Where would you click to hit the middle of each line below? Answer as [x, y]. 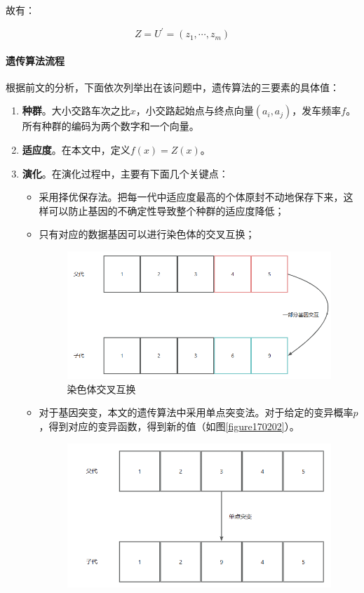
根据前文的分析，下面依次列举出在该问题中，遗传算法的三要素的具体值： [173, 87]
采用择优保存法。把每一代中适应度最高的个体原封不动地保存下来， [191, 197]
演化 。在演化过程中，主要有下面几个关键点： [125, 173]
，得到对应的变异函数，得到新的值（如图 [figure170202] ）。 [169, 426]
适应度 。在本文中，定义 [76, 150]
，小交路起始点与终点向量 [195, 111]
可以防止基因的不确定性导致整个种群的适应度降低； [167, 210]
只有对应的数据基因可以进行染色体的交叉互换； [147, 234]
